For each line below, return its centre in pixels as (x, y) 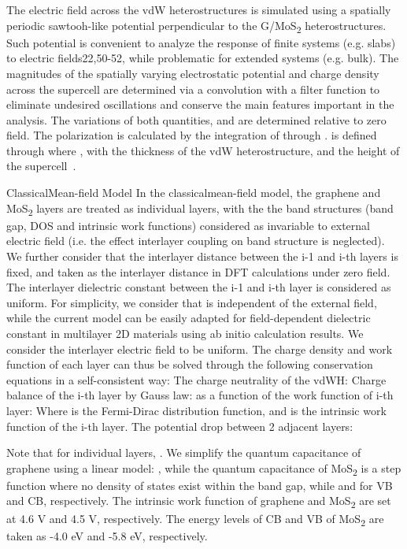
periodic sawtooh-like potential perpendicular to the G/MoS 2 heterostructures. (196, 26)
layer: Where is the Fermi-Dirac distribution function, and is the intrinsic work (196, 410)
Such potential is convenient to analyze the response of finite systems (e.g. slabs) (201, 42)
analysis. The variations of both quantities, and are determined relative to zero (196, 119)
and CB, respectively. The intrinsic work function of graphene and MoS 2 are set (199, 502)
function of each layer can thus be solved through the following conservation (190, 364)
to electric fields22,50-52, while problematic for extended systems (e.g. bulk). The (203, 58)
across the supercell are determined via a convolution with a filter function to (193, 89)
